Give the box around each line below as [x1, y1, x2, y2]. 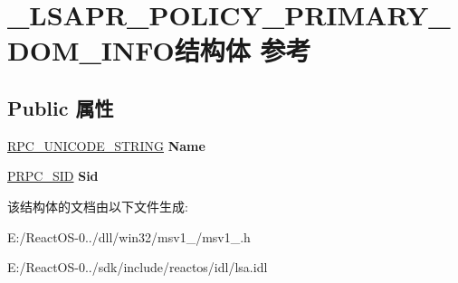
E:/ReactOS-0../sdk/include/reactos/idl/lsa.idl [7, 258, 268, 277]
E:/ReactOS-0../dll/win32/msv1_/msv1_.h [7, 227, 251, 246]
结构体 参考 [174, 32, 311, 69]
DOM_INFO [7, 32, 175, 69]
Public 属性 [7, 93, 114, 121]
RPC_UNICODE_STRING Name [7, 136, 205, 155]
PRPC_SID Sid [7, 166, 99, 185]
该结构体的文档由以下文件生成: [7, 196, 188, 215]
